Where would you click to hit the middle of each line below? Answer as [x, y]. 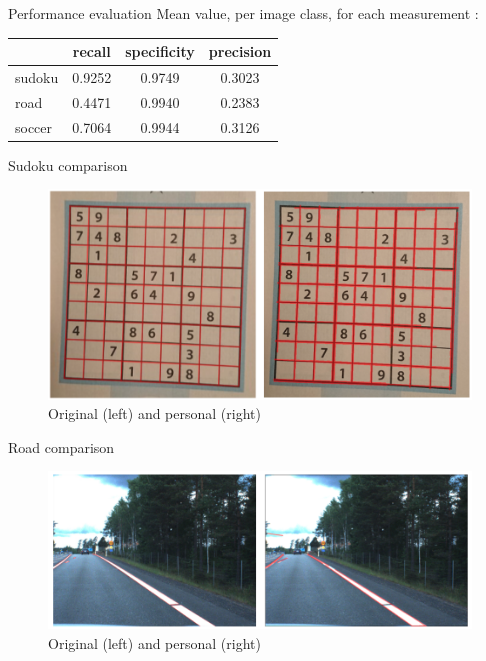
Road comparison [61, 446]
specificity [160, 51]
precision [240, 51]
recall [91, 51]
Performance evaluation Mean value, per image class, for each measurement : [243, 13]
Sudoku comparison [68, 164]
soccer [34, 126]
